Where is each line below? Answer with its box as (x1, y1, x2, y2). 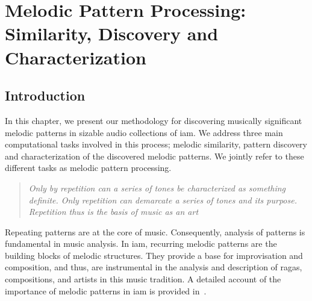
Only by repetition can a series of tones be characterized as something (28, 181, 285, 194)
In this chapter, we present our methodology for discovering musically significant (5, 114, 302, 126)
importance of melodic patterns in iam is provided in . (5, 284, 207, 297)
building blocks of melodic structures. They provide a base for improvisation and (5, 249, 303, 261)
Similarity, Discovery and (5, 21, 219, 46)
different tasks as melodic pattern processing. (5, 161, 172, 174)
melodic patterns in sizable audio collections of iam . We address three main (5, 126, 283, 138)
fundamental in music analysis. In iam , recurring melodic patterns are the (5, 237, 277, 250)
